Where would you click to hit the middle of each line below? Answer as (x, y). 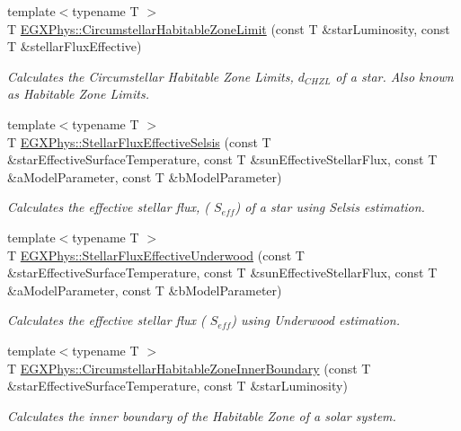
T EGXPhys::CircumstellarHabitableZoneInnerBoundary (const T (189, 368)
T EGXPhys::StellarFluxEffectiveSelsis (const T (139, 141)
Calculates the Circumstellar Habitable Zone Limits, (151, 76)
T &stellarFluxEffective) (75, 46)
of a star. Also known (395, 76)
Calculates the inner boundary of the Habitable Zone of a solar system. (202, 415)
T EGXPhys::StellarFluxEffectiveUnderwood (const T (156, 255)
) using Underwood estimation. (315, 320)
